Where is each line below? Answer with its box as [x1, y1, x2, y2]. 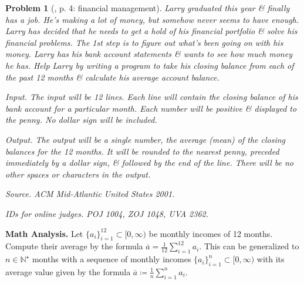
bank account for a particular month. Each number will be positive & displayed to [5, 102, 297, 114]
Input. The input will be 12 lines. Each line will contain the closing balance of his [5, 91, 298, 103]
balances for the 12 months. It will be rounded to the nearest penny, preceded [5, 145, 279, 157]
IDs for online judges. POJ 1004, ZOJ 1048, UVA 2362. [5, 207, 209, 219]
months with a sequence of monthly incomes [32, 253, 191, 265]
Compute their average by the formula [5, 240, 143, 252]
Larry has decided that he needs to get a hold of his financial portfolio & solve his [5, 25, 298, 37]
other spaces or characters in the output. [5, 168, 151, 180]
